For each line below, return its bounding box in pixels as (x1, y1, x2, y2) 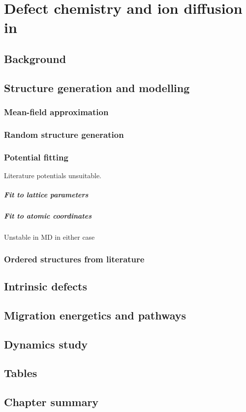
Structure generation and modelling (4, 80, 190, 95)
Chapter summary (4, 394, 99, 410)
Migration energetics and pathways (4, 307, 186, 322)
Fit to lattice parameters (4, 190, 89, 200)
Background (4, 51, 66, 66)
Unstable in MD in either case (4, 232, 95, 242)
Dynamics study (4, 336, 88, 351)
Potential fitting (4, 151, 68, 163)
